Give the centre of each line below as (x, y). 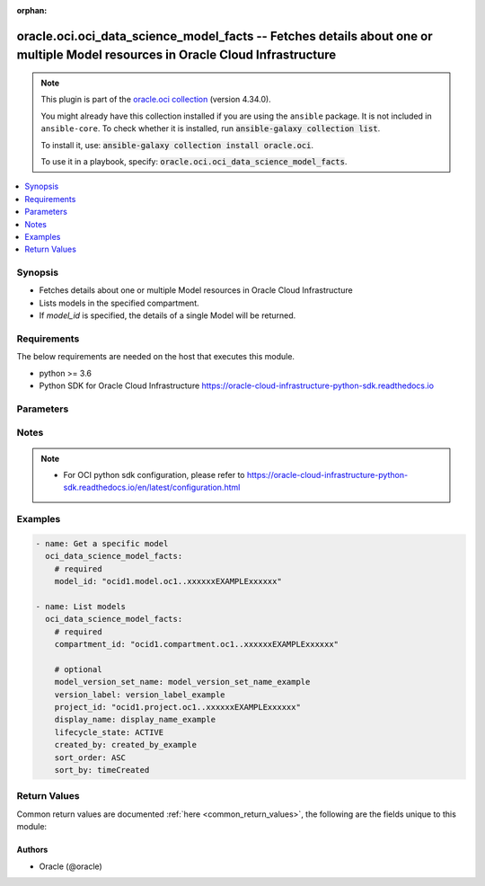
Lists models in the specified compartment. (119, 303)
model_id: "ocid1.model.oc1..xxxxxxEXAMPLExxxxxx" (168, 581)
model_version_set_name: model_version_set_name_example (182, 682)
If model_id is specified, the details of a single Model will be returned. (168, 315)
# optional (78, 669)
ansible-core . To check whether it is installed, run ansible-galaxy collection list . (211, 128)
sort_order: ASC (90, 758)
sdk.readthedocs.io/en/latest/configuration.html (152, 487)
